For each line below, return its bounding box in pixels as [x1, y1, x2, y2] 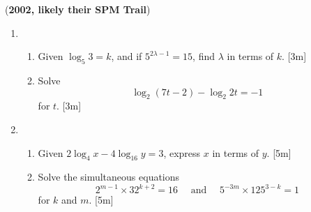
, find [192, 49, 215, 63]
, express [163, 145, 201, 160]
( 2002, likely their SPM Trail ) [5, 2, 151, 16]
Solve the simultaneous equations [38, 169, 180, 184]
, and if [111, 49, 142, 63]
